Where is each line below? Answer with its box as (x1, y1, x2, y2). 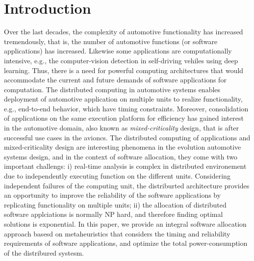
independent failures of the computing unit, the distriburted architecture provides (4, 180, 250, 190)
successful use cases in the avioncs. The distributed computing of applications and (4, 132, 251, 142)
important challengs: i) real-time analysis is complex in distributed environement (4, 161, 247, 171)
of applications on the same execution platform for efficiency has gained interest (4, 113, 244, 123)
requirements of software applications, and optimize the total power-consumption (4, 238, 248, 248)
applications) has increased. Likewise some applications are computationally (4, 46, 232, 56)
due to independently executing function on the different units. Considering (4, 171, 230, 181)
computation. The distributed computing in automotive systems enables (4, 84, 221, 94)
